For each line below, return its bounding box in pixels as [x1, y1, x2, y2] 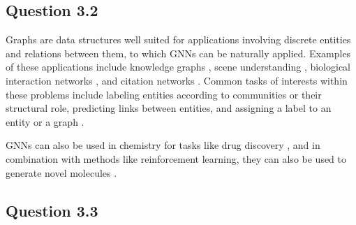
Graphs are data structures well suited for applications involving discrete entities [6, 32, 351, 47]
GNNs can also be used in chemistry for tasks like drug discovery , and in [6, 138, 320, 152]
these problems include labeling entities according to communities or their [6, 87, 322, 101]
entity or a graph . [6, 114, 84, 129]
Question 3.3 [6, 199, 98, 221]
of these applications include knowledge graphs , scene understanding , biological [6, 59, 350, 74]
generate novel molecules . [6, 165, 117, 180]
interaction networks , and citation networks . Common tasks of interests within [6, 73, 348, 87]
